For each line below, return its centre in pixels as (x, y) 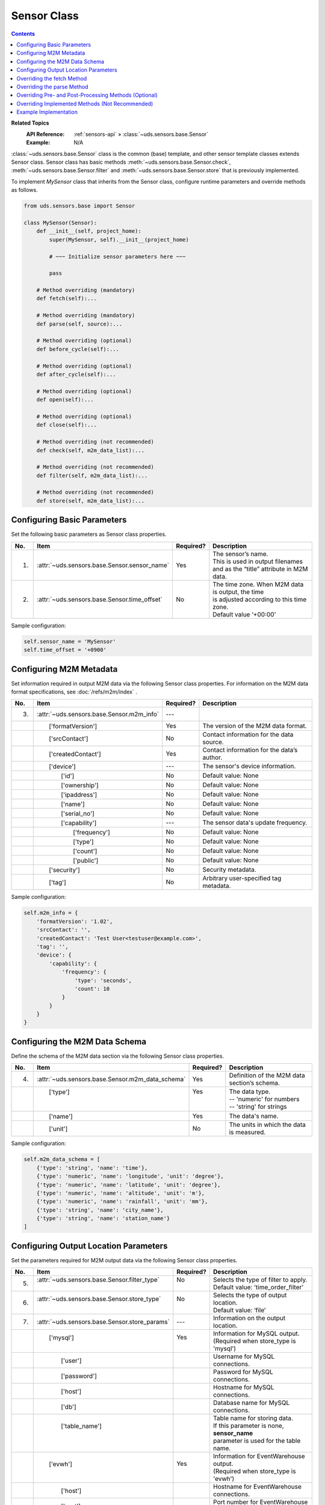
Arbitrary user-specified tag (242, 878)
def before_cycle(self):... (78, 349)
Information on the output (249, 1318)
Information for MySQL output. (256, 1333)
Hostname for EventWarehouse (257, 1487)
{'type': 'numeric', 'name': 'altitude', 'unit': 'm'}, (121, 1193)
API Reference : (45, 134)
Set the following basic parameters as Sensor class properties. (89, 534)
